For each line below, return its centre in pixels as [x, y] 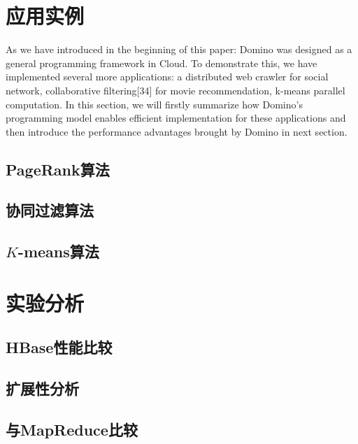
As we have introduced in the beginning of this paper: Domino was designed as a [179, 49]
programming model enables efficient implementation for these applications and [176, 118]
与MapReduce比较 [72, 429]
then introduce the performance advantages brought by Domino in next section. [177, 131]
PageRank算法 [58, 169]
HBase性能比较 [59, 347]
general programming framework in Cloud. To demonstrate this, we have [162, 63]
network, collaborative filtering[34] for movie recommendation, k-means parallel [176, 90]
